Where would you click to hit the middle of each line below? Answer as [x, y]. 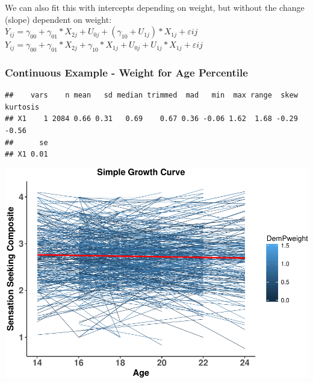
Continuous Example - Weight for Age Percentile [126, 72]
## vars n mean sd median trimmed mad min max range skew [151, 95]
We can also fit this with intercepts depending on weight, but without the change [155, 7]
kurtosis [22, 107]
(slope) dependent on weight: [58, 19]
